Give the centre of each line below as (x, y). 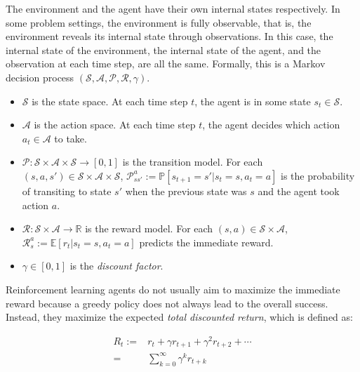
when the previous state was (186, 191)
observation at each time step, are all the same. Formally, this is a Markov (166, 64)
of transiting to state (67, 191)
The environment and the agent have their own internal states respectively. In (173, 8)
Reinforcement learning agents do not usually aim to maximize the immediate (173, 289)
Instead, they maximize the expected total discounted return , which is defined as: (179, 317)
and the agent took (299, 191)
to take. (71, 138)
